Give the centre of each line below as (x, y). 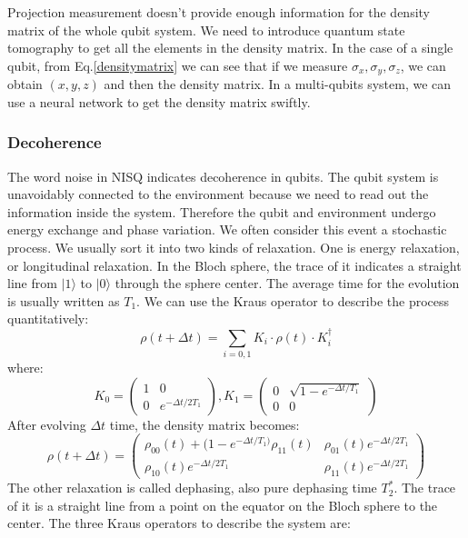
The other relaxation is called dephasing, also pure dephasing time (192, 488)
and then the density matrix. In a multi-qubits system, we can (278, 84)
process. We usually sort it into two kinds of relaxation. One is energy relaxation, (234, 248)
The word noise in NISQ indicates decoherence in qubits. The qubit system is (223, 176)
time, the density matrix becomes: (204, 424)
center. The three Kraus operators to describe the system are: (179, 523)
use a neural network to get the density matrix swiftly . (159, 101)
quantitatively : (48, 319)
